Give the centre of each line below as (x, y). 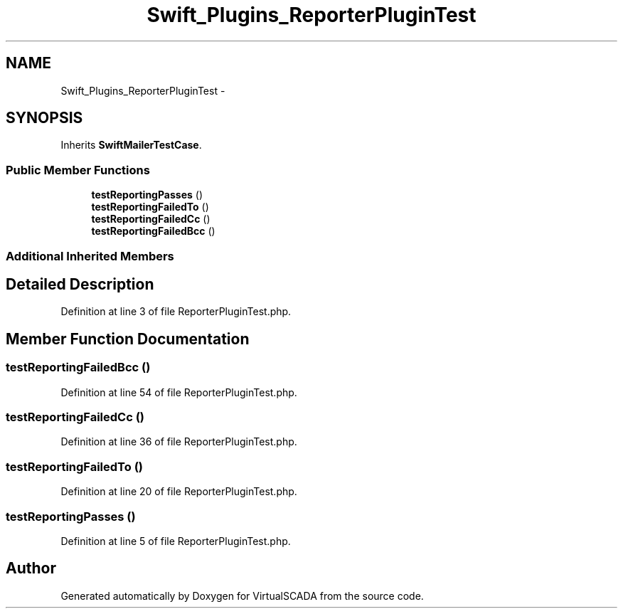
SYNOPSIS (44, 118)
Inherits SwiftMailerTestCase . (131, 145)
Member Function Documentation (128, 339)
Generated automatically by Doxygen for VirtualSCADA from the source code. (242, 596)
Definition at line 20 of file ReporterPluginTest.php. (179, 492)
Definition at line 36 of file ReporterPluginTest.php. (179, 442)
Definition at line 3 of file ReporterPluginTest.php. (176, 312)
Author (31, 568)
